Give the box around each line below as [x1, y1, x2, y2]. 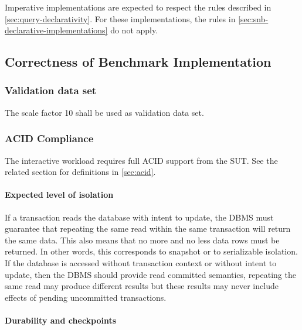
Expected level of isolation [5, 188, 114, 201]
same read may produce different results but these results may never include [5, 280, 279, 292]
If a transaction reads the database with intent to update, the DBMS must [5, 211, 274, 223]
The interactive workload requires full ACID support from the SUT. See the [5, 154, 278, 166]
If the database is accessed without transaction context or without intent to [5, 256, 277, 269]
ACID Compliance [5, 131, 94, 146]
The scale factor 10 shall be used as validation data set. [5, 106, 204, 118]
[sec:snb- [238, 12, 269, 25]
